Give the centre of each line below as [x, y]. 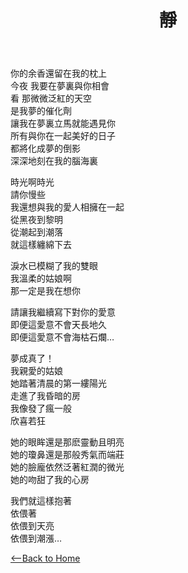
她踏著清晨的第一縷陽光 [58, 383]
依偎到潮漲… [36, 538]
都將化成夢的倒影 [45, 148]
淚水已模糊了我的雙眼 [54, 266]
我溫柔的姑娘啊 [41, 278]
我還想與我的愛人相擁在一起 [67, 207]
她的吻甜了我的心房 [50, 480]
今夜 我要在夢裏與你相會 [60, 86]
